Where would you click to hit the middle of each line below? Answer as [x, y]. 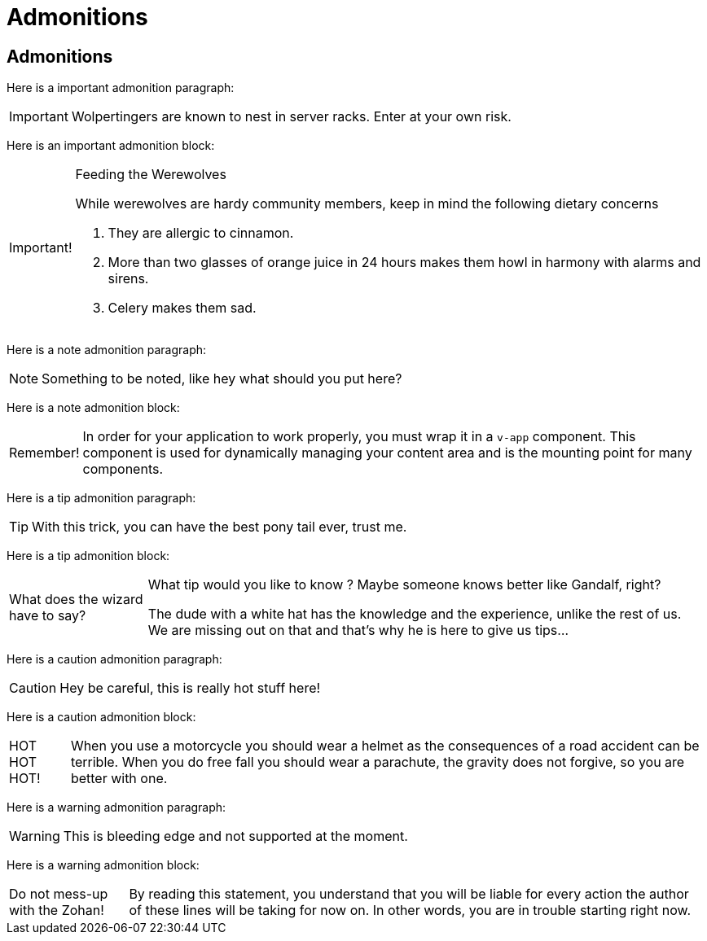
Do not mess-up [59, 894]
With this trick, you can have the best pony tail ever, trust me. [220, 527]
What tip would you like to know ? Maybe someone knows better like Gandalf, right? [404, 585]
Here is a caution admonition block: [101, 717]
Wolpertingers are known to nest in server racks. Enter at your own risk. [291, 117]
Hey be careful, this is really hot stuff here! [190, 688]
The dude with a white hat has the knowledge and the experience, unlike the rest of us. [415, 614]
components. [123, 469]
